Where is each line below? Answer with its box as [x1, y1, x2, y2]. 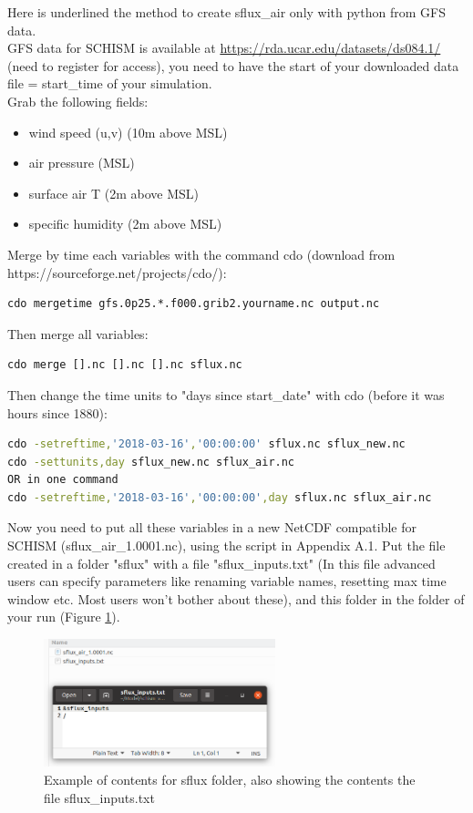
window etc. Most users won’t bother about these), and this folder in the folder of [7, 589, 465, 608]
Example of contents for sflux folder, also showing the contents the [44, 769, 416, 788]
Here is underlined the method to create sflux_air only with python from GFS [7, 3, 446, 21]
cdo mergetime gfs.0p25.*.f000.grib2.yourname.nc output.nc [7, 297, 380, 311]
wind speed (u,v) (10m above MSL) [28, 122, 228, 141]
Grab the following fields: [7, 91, 149, 110]
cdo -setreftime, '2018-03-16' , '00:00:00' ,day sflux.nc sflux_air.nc [7, 490, 432, 504]
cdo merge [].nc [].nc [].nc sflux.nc [7, 358, 242, 372]
